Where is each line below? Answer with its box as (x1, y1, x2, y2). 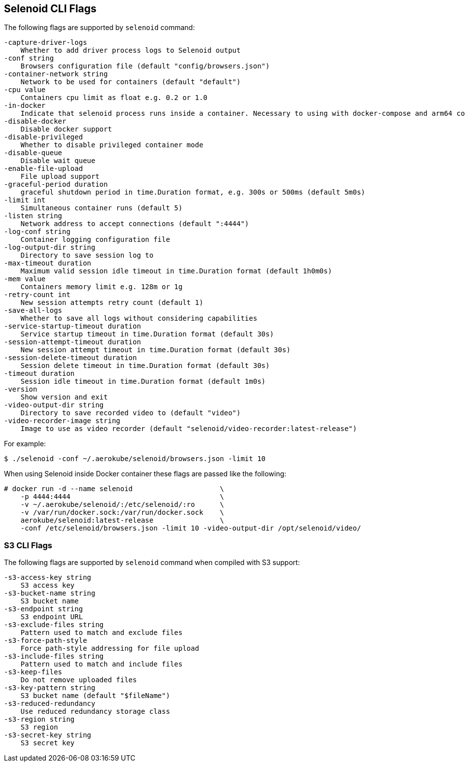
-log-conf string (4, 228, 70, 236)
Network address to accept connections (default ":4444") (20, 220, 249, 228)
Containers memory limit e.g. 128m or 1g (20, 283, 183, 291)
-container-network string (4, 70, 108, 78)
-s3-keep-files (4, 668, 63, 676)
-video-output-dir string (4, 401, 104, 409)
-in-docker (4, 101, 46, 110)
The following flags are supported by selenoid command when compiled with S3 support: (4, 558, 300, 567)
